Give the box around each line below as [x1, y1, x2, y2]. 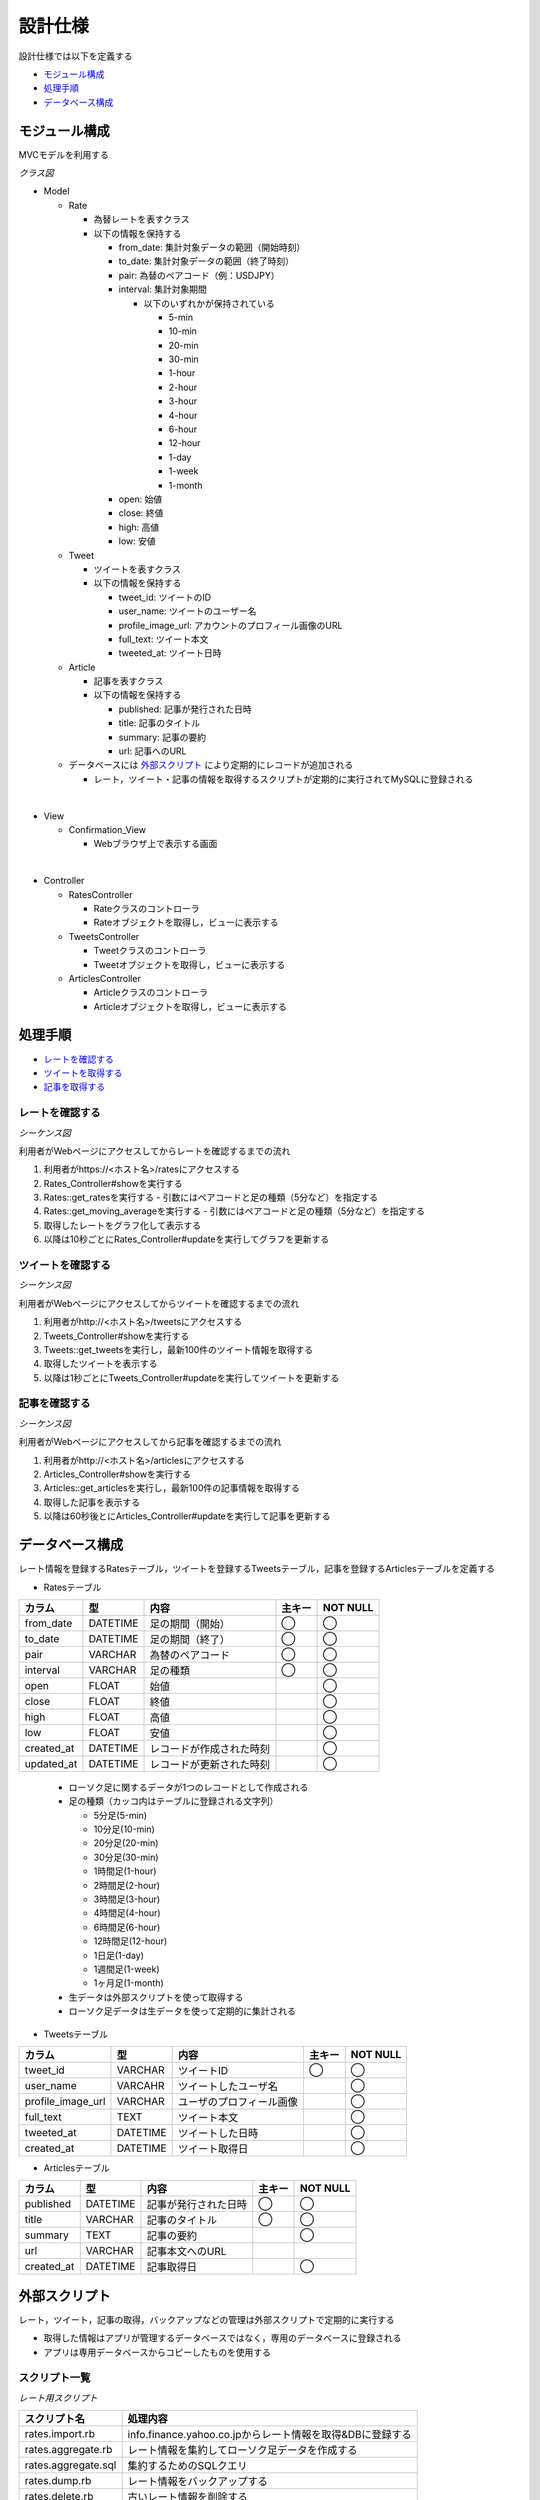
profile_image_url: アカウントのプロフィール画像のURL [118, 619, 343, 631]
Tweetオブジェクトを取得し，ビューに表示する [93, 958, 286, 970]
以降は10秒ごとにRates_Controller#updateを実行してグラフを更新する [43, 1233, 330, 1245]
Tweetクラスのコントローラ [93, 945, 207, 957]
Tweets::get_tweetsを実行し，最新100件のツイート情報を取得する [43, 1343, 314, 1355]
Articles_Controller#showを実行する [43, 1468, 192, 1480]
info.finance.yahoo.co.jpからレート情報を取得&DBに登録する [127, 2428, 412, 2442]
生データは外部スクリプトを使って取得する [68, 1991, 244, 2003]
